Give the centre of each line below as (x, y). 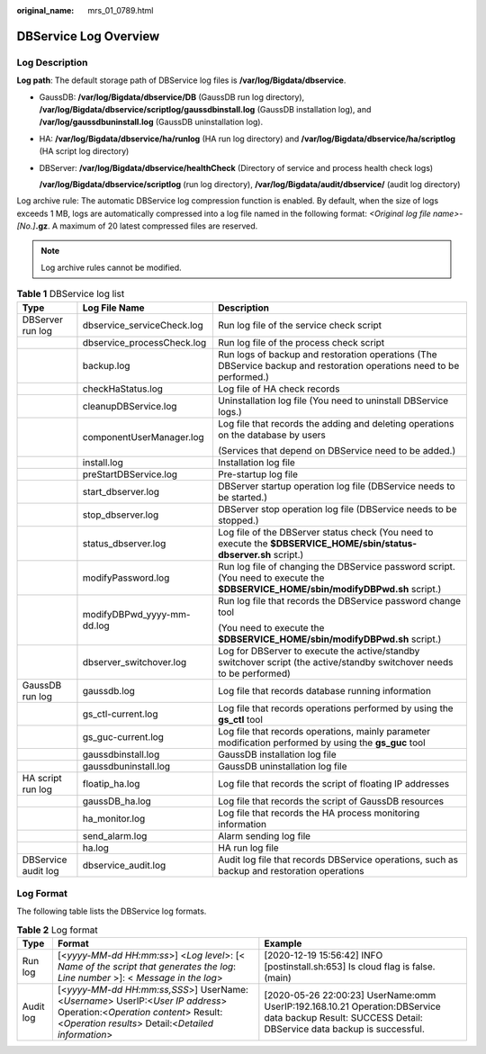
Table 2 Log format (57, 930)
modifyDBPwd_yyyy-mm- (136, 614)
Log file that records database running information (324, 690)
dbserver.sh (244, 554)
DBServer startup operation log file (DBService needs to (336, 486)
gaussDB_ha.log (117, 801)
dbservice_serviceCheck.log (143, 325)
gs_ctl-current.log (120, 714)
